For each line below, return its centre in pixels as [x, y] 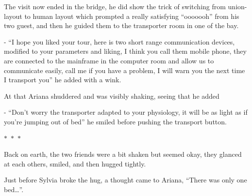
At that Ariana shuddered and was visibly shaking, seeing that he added [112, 96]
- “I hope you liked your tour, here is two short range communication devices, [119, 41]
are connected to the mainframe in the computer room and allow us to [109, 60]
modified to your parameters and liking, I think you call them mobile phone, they [125, 51]
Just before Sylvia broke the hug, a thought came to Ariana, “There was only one [126, 180]
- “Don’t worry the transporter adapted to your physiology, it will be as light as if [126, 112]
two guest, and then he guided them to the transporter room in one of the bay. [121, 25]
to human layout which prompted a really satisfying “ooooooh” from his [132, 16]
